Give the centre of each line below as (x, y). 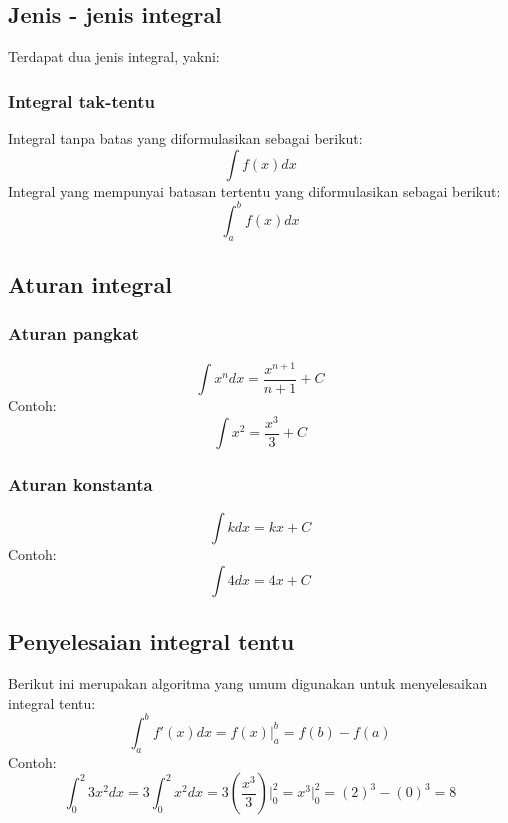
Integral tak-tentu (82, 100)
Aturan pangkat (73, 333)
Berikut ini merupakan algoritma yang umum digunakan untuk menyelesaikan (248, 683)
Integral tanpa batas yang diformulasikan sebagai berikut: (185, 138)
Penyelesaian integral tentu (151, 641)
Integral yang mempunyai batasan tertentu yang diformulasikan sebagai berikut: (254, 190)
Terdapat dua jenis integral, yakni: (114, 56)
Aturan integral (90, 283)
